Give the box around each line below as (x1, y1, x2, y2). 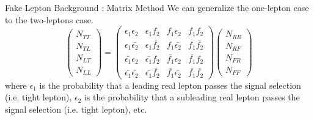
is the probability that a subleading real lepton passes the (84, 91, 300, 103)
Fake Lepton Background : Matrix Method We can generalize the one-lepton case (5, 1, 309, 13)
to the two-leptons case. (5, 13, 93, 26)
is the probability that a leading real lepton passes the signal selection (39, 78, 301, 91)
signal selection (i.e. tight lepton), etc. (5, 103, 147, 116)
